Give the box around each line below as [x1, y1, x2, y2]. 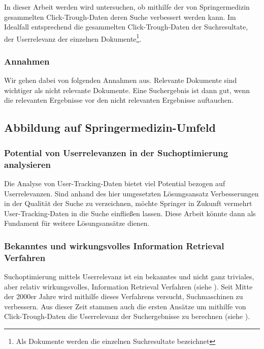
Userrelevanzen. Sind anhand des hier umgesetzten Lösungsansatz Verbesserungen [4, 188, 259, 198]
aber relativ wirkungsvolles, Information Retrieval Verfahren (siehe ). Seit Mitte [4, 281, 253, 292]
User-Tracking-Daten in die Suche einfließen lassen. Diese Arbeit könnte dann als [4, 208, 256, 218]
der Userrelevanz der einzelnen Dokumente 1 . [4, 32, 142, 44]
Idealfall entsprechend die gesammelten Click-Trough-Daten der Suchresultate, [4, 21, 248, 32]
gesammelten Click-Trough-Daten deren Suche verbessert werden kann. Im [4, 11, 236, 22]
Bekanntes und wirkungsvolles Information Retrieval [4, 239, 224, 252]
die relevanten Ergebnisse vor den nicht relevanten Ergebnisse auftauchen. [4, 95, 234, 105]
